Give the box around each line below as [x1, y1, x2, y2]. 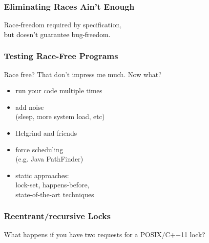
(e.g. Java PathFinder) [15, 154, 84, 164]
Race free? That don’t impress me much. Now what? [4, 69, 162, 79]
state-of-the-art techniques [15, 189, 94, 199]
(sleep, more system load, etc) [15, 111, 105, 121]
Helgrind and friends [15, 128, 77, 138]
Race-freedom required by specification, [4, 20, 122, 30]
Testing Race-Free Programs [4, 50, 118, 62]
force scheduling [15, 144, 63, 154]
